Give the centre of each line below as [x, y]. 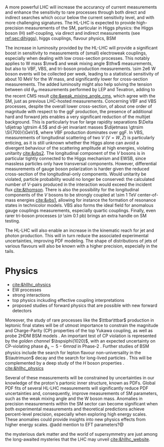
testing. [13, 221]
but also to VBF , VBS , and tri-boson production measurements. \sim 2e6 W [81, 69]
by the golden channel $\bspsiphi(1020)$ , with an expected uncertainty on [80, 341]
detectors [22, 310]
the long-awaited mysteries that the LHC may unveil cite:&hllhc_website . [78, 439]
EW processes [27, 290]
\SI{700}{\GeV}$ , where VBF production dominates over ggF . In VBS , [74, 132]
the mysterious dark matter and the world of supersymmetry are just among [81, 434]
